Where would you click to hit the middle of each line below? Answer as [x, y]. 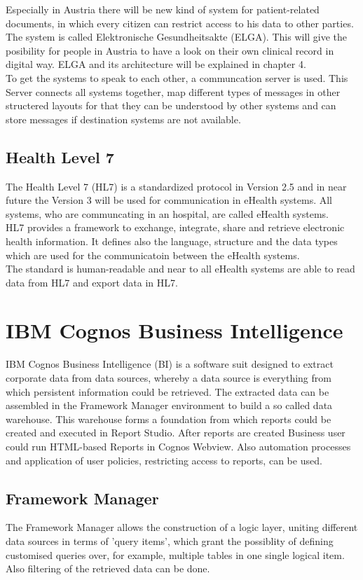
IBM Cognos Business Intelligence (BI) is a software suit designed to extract [170, 364]
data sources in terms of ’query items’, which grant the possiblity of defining [170, 540]
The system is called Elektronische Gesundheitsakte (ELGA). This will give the [177, 37]
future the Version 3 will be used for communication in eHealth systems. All [169, 200]
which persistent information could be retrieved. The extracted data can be [167, 391]
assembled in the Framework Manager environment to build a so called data [169, 405]
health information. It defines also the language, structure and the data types [172, 241]
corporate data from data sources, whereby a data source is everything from [169, 378]
